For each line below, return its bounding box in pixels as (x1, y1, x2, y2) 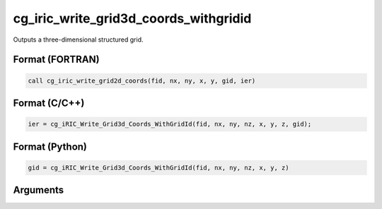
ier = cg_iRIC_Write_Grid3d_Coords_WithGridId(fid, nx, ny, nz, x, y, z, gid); (28, 120, 312, 129)
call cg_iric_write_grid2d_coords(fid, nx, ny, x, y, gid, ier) (28, 76, 256, 85)
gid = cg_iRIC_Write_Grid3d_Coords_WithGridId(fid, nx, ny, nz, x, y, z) (28, 163, 289, 172)
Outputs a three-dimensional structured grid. (13, 35, 144, 44)
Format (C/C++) (13, 97, 85, 109)
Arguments (13, 184, 64, 196)
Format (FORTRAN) (13, 54, 100, 66)
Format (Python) (13, 141, 88, 153)
